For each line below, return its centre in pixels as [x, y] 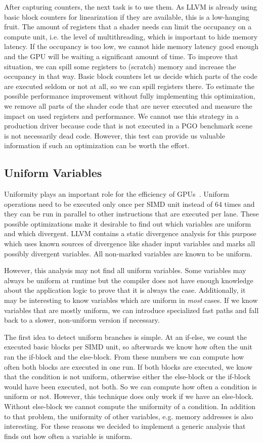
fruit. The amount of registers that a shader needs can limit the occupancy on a [128, 27]
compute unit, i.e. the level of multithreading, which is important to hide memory [131, 36]
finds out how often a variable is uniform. [68, 436]
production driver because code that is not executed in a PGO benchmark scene [128, 126]
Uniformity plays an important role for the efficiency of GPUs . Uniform [117, 194]
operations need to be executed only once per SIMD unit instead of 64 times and [129, 204]
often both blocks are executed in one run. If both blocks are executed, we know [128, 366]
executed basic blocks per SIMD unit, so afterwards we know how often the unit [128, 347]
